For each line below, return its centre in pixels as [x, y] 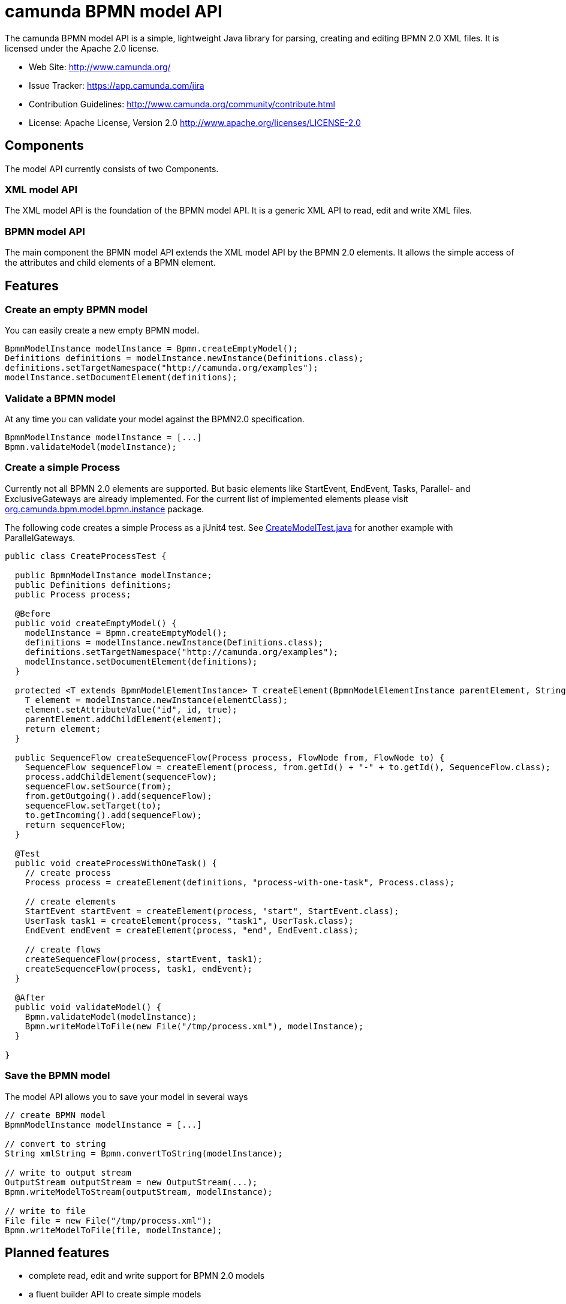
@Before [32, 613]
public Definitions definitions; [93, 585]
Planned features [57, 1252]
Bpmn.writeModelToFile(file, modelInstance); [114, 1230]
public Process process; [73, 594]
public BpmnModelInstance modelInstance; [113, 575]
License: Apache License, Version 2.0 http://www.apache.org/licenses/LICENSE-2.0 [195, 122]
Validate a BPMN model [60, 398]
